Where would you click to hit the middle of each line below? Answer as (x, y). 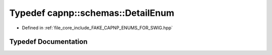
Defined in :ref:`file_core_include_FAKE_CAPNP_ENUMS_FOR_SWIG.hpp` (97, 28)
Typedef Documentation (48, 42)
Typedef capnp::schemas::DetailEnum (92, 13)
